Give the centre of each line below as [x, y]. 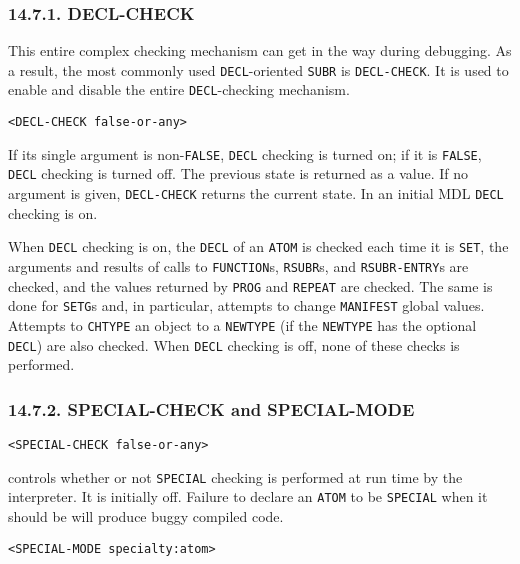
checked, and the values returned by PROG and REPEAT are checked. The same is [250, 285]
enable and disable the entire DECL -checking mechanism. [179, 89]
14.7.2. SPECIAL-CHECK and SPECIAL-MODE [211, 408]
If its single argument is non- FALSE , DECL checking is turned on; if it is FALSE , [245, 153]
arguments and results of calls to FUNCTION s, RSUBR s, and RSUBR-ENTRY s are [238, 266]
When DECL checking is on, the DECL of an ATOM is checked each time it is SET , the [258, 246]
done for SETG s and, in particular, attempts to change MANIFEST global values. [246, 305]
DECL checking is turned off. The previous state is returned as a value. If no [238, 173]
